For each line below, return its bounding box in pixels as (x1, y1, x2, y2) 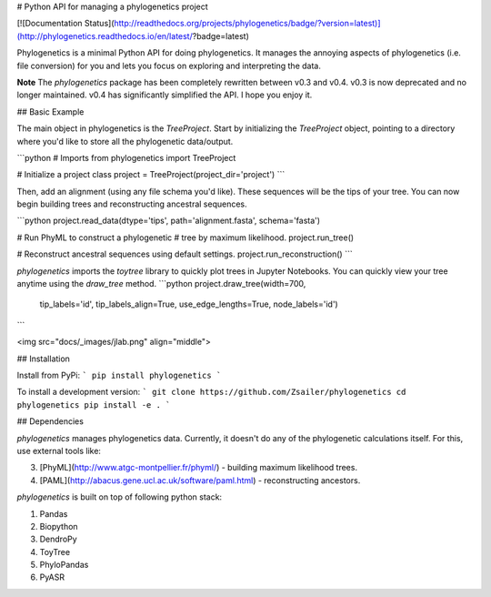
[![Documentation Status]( (16, 18, 115, 29)
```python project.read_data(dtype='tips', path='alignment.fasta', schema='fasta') (16, 215, 321, 227)
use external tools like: (16, 445, 102, 456)
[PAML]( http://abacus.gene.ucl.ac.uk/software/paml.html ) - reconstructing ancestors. (39, 474, 361, 486)
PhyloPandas (39, 560, 89, 571)
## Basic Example (16, 106, 85, 117)
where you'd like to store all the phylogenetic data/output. (16, 136, 234, 147)
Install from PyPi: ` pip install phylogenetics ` (16, 369, 222, 380)
